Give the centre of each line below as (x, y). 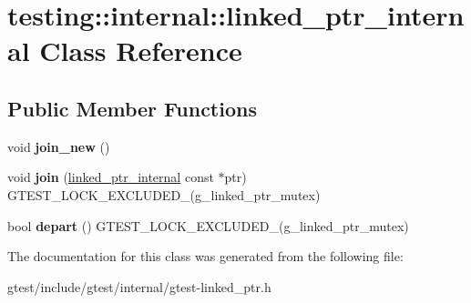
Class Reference (141, 50)
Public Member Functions (132, 108)
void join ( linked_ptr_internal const (111, 177)
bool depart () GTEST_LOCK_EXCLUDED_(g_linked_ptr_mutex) (208, 225)
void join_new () (59, 146)
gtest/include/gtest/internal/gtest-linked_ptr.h (139, 286)
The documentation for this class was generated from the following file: (205, 256)
